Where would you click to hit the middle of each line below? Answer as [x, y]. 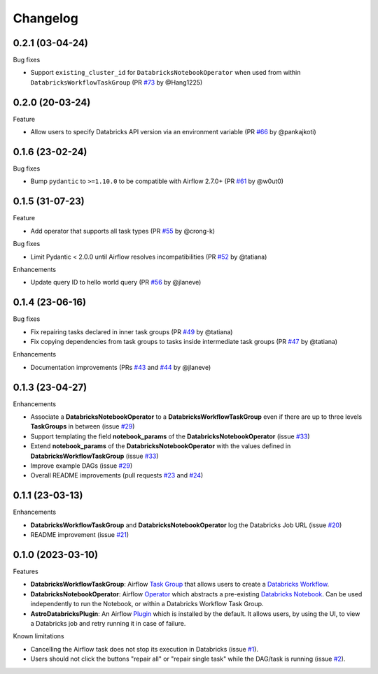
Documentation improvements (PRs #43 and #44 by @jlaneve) [121, 367]
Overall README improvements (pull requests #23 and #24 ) [117, 475]
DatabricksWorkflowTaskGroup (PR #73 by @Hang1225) [117, 82]
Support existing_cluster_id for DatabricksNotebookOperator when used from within [166, 73]
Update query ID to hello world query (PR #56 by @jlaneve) [116, 282]
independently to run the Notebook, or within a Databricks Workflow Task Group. [147, 604]
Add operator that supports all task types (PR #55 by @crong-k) [123, 231]
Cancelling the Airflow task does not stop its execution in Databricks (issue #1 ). [145, 649]
